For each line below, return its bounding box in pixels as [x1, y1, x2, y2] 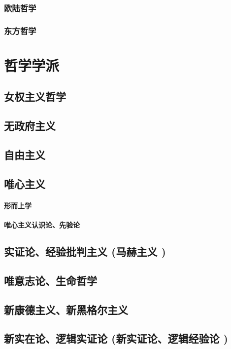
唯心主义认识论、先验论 [4, 219, 80, 230]
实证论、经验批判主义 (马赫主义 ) [4, 243, 166, 259]
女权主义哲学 [4, 89, 66, 104]
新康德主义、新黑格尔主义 [4, 302, 128, 317]
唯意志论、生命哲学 [4, 272, 97, 288]
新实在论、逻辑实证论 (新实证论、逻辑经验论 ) [4, 331, 228, 346]
